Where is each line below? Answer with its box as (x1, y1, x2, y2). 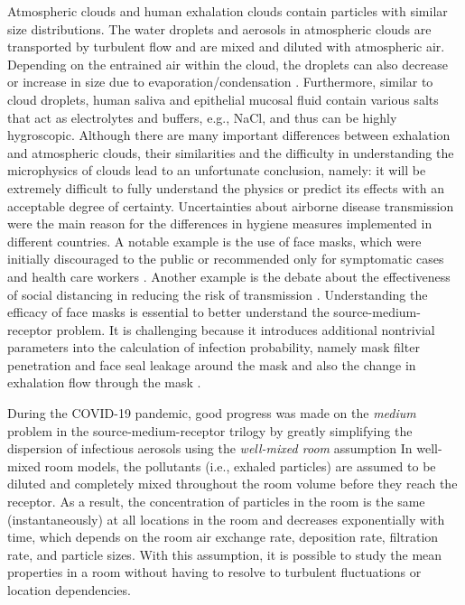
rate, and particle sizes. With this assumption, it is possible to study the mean (7, 544, 442, 563)
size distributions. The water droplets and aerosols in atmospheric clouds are (7, 19, 432, 38)
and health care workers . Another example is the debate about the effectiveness (7, 266, 451, 285)
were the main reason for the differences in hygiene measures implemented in (7, 214, 432, 233)
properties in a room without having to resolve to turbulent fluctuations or (7, 563, 422, 582)
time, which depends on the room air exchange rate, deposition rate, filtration (7, 527, 439, 546)
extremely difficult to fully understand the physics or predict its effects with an (7, 178, 444, 197)
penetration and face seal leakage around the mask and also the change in (7, 355, 416, 374)
